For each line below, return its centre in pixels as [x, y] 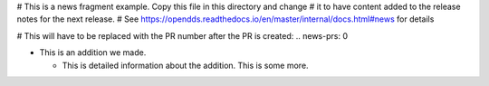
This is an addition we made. [93, 53]
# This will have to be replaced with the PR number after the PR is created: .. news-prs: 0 [182, 35]
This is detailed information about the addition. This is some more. [185, 65]
